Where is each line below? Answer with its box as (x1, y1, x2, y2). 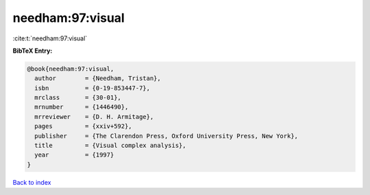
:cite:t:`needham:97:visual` (12, 34, 88, 42)
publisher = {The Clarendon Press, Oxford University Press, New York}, (34, 132, 298, 140)
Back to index (12, 178, 51, 186)
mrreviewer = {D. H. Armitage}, (34, 113, 154, 120)
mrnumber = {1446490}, (34, 103, 129, 111)
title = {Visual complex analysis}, (34, 142, 186, 150)
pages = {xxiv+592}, (34, 122, 133, 130)
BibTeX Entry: (12, 47, 53, 55)
